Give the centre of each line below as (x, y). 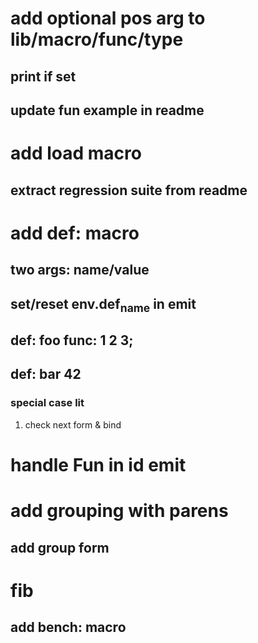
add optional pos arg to (108, 18)
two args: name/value (80, 270)
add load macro (76, 153)
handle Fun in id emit (98, 464)
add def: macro (75, 233)
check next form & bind (73, 424)
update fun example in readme (107, 110)
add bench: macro (68, 627)
